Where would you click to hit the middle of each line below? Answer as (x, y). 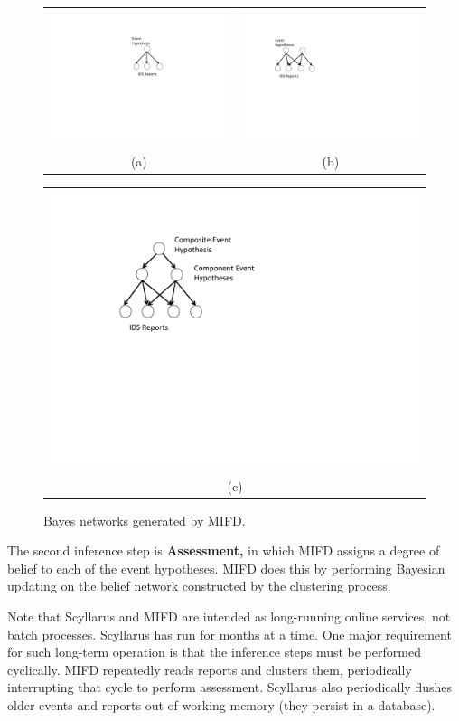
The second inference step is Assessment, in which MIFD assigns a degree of (224, 550)
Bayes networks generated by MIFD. (145, 520)
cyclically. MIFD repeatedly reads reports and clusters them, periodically (210, 669)
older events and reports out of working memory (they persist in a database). (221, 704)
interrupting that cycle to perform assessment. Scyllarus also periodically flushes (230, 687)
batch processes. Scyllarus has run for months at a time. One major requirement (229, 634)
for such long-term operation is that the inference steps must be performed (214, 652)
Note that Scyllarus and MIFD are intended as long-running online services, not (229, 616)
